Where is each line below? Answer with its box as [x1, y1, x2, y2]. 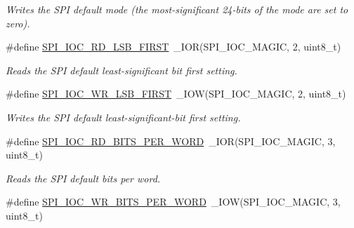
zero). [6, 15, 30, 30]
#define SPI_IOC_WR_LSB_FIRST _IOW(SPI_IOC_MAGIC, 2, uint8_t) [6, 86, 346, 101]
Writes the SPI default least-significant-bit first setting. [6, 109, 241, 124]
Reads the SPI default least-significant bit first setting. [6, 62, 237, 77]
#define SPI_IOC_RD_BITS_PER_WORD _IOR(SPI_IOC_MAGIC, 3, [6, 133, 336, 148]
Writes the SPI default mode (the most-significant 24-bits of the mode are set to [6, 2, 348, 16]
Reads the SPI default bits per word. [6, 170, 161, 185]
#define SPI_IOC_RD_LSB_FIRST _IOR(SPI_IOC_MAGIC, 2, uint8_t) [6, 39, 341, 54]
